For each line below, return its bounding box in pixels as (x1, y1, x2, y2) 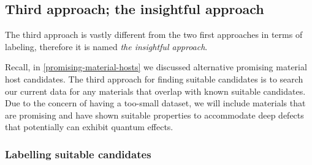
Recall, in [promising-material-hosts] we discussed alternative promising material (5, 61, 307, 73)
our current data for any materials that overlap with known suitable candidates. (5, 84, 306, 97)
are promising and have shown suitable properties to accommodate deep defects (5, 108, 304, 121)
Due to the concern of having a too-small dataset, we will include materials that (5, 97, 306, 109)
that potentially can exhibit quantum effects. (5, 120, 173, 133)
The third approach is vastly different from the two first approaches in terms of (5, 28, 303, 41)
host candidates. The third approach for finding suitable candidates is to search (5, 72, 303, 85)
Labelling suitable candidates (5, 146, 151, 161)
